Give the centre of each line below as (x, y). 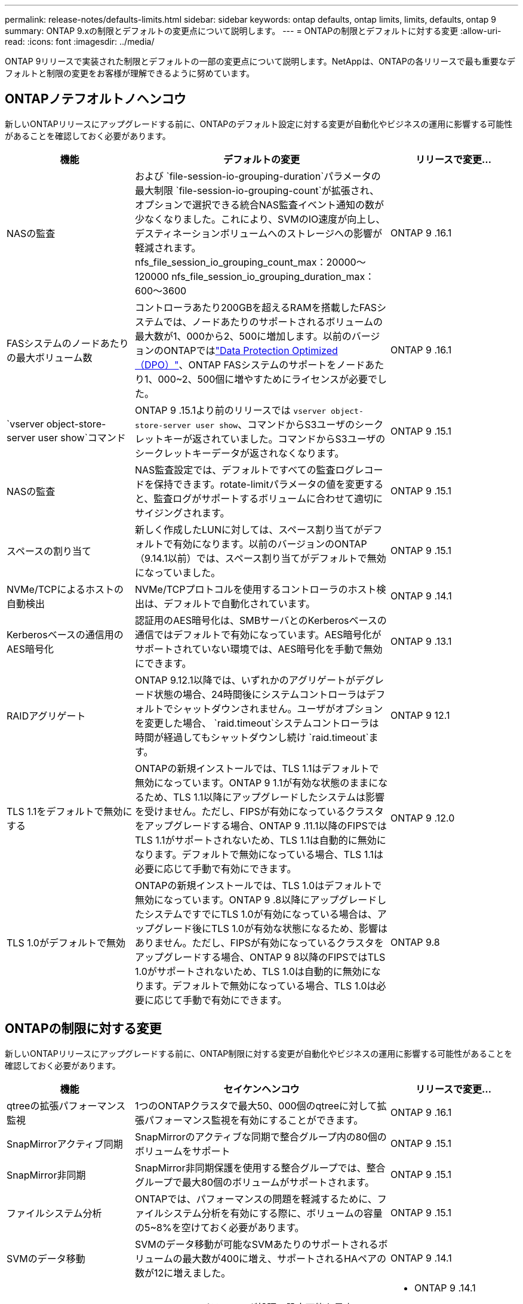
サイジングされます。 (182, 513)
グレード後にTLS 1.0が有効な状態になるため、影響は (271, 928)
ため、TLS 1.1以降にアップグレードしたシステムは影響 (264, 797)
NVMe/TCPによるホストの (65, 589)
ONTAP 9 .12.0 (423, 818)
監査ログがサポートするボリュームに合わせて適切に (268, 498)
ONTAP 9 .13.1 (421, 641)
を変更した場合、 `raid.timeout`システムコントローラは (257, 723)
